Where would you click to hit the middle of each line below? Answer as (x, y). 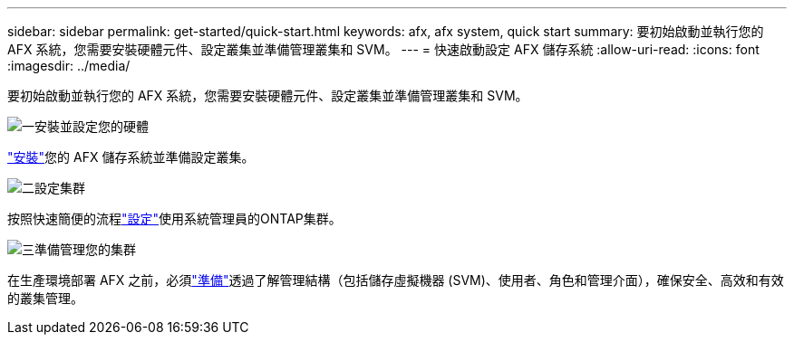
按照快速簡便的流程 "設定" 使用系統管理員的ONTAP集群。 (174, 218)
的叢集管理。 (45, 298)
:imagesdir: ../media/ (69, 66)
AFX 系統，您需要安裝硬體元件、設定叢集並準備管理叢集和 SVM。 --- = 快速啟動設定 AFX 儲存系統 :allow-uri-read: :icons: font (383, 49)
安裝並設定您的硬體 (92, 126)
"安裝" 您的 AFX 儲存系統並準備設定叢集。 (131, 157)
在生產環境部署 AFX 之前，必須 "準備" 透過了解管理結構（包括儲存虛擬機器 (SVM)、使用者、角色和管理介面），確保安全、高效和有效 (396, 280)
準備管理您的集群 (85, 249)
